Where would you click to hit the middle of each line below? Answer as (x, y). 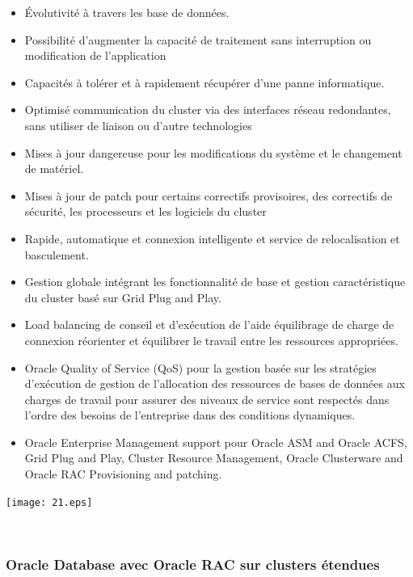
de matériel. (54, 168)
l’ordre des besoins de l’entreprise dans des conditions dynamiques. (190, 415)
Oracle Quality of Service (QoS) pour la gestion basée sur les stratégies (200, 367)
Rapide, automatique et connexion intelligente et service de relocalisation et (212, 238)
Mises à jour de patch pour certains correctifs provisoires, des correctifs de (209, 195)
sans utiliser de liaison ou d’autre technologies (138, 125)
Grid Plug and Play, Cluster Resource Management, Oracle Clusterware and (214, 458)
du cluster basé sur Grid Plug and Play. (123, 297)
